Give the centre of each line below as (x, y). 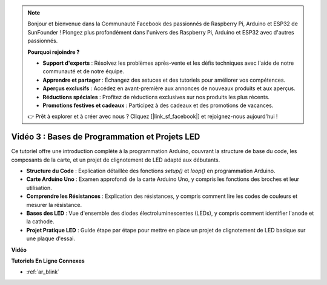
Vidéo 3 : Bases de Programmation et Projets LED (106, 137)
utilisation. (39, 188)
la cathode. (40, 221)
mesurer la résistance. (54, 205)
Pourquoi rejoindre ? (54, 52)
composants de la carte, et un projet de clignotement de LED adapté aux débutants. (116, 160)
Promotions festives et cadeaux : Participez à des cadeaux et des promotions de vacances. (158, 105)
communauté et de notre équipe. (84, 71)
